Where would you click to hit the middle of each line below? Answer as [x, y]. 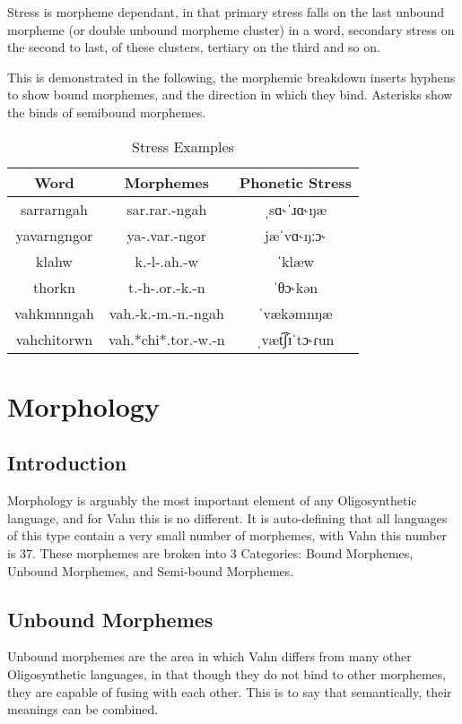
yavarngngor [54, 235]
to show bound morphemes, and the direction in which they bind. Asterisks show [230, 95]
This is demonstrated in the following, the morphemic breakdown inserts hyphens [231, 77]
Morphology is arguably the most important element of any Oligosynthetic [212, 500]
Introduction [67, 463]
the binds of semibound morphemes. [107, 112]
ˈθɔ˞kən [296, 287]
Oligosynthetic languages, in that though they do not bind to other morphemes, [227, 673]
